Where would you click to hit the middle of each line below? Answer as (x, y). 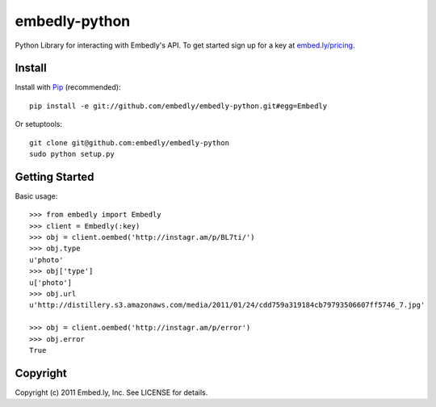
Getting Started (55, 176)
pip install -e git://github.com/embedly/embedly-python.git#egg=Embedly (178, 106)
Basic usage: (36, 196)
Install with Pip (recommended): (68, 87)
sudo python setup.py (72, 154)
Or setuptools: (38, 124)
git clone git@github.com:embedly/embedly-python (130, 143)
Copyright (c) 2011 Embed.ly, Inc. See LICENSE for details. (111, 392)
